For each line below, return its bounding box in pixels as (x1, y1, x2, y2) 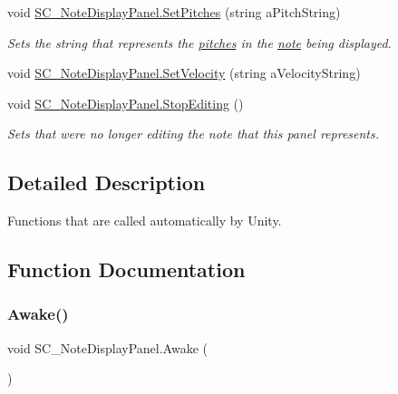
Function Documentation (7, 255, 246, 283)
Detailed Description (7, 168, 206, 197)
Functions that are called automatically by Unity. (7, 211, 282, 230)
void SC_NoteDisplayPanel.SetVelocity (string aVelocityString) (7, 63, 361, 82)
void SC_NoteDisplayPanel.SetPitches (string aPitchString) (7, 3, 341, 21)
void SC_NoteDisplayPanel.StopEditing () (7, 93, 244, 112)
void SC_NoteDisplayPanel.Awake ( (7, 338, 208, 357)
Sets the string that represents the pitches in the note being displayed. (7, 33, 392, 52)
